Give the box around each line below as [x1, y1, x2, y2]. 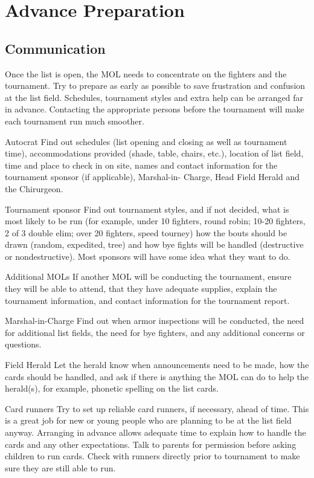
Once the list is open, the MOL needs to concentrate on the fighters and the [5, 67, 287, 80]
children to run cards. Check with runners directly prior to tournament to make [5, 450, 300, 462]
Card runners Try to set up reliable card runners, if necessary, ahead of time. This [5, 402, 309, 415]
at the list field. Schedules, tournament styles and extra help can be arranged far [5, 91, 304, 103]
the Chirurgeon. [5, 182, 63, 195]
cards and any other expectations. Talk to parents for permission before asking [5, 438, 296, 450]
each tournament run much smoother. [5, 114, 144, 127]
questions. [5, 338, 42, 350]
